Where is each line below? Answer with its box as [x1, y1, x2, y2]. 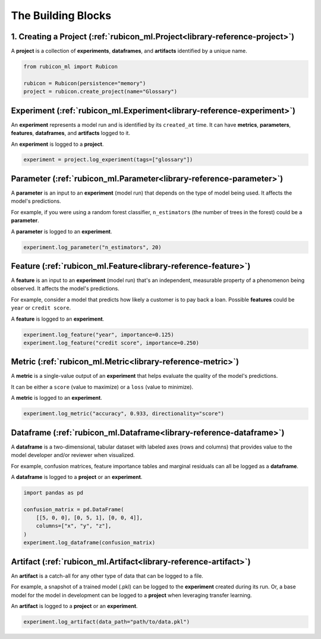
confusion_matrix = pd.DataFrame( [23, 506, 124, 513]
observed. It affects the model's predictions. [11, 285, 120, 292]
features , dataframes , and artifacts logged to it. [11, 130, 131, 137]
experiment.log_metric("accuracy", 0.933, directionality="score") [23, 411, 225, 417]
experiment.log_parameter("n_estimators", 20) [23, 244, 162, 250]
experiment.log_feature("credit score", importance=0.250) [23, 339, 199, 346]
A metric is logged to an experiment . [11, 394, 102, 402]
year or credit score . [11, 304, 71, 312]
